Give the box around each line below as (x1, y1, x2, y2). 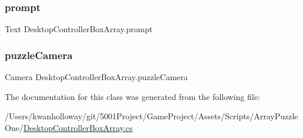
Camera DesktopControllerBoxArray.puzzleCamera (5, 71, 188, 83)
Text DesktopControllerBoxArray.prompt (5, 23, 153, 35)
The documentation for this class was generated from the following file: (5, 90, 260, 102)
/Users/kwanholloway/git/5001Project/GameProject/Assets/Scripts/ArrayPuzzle (5, 110, 298, 122)
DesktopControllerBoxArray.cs (23, 121, 133, 133)
